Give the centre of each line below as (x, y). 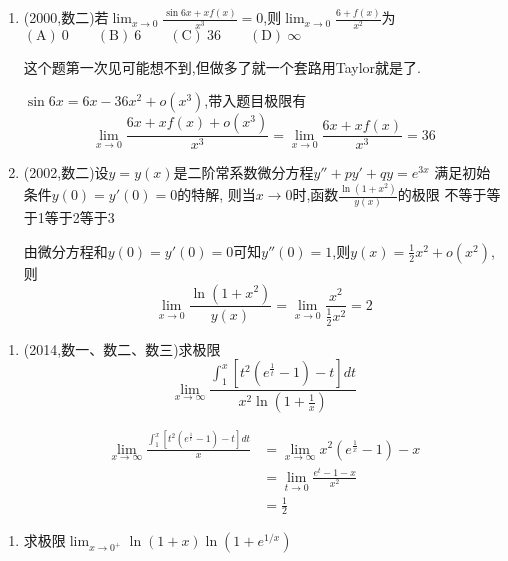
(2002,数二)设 (66, 172)
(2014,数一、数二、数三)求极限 (122, 348)
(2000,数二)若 (66, 17)
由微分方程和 (65, 250)
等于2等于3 (79, 217)
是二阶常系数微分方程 (243, 172)
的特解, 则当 (216, 194)
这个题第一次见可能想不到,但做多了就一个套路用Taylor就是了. (222, 66)
